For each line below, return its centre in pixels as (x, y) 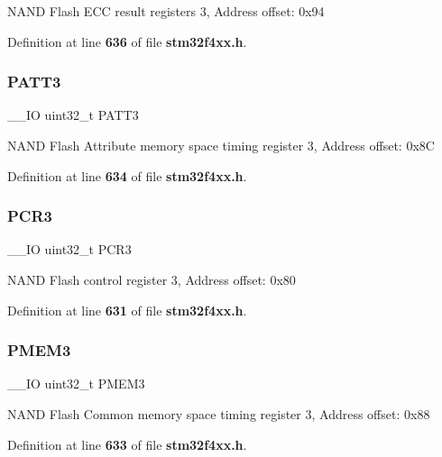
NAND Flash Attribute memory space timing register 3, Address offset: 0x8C (221, 145)
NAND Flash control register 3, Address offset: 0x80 (152, 279)
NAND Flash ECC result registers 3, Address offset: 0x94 (166, 11)
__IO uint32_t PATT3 (73, 115)
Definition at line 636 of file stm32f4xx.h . (127, 41)
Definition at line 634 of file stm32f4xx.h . (127, 175)
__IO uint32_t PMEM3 (76, 384)
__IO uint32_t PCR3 (69, 249)
